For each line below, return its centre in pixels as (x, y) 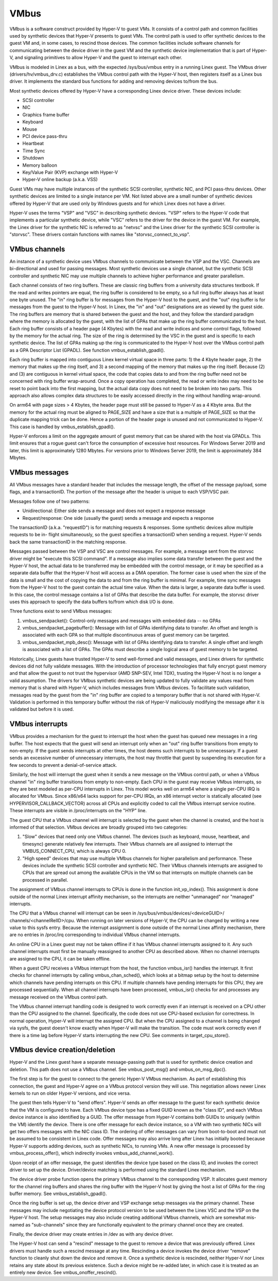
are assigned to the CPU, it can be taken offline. (60, 959)
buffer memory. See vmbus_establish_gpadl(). (58, 1194)
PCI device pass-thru (45, 136)
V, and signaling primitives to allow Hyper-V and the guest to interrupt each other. (96, 58)
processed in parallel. (45, 880)
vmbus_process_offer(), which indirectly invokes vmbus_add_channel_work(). (92, 1153)
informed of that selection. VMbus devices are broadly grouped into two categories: (99, 827)
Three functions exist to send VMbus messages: (61, 611)
